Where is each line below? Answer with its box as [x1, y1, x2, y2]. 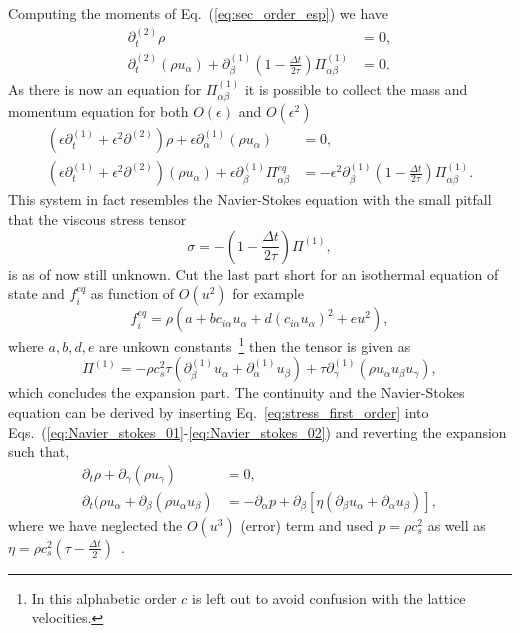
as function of [90, 283, 175, 304]
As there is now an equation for [8, 78, 202, 99]
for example [232, 283, 304, 304]
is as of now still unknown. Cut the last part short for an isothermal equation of [8, 263, 499, 284]
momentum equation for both [8, 101, 189, 122]
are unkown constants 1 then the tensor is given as [99, 333, 411, 356]
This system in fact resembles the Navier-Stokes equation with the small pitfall [8, 189, 492, 210]
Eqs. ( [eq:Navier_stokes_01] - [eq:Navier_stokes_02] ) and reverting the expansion [8, 421, 507, 442]
